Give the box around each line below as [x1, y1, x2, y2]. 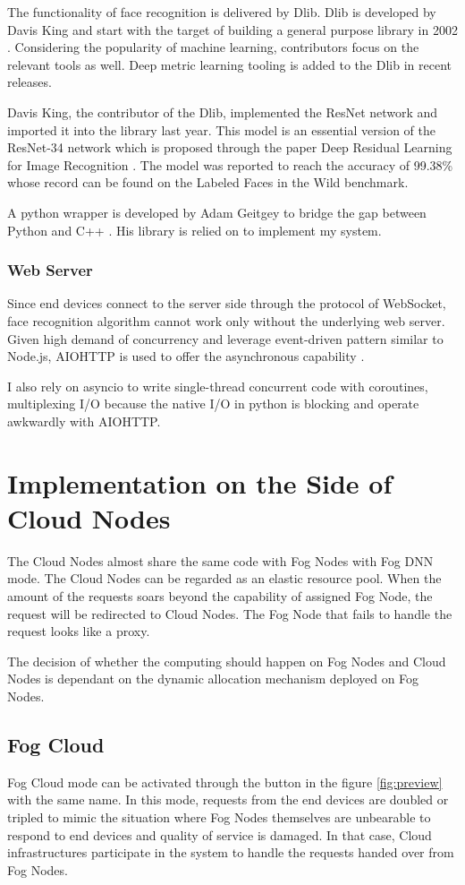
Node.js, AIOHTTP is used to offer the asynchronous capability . [7, 347, 365, 365]
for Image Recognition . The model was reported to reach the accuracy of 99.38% [7, 155, 453, 174]
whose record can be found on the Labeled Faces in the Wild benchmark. [7, 173, 409, 192]
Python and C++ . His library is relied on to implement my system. [7, 220, 382, 239]
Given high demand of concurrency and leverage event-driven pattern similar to [7, 329, 444, 348]
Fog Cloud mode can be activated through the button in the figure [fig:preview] [7, 772, 443, 791]
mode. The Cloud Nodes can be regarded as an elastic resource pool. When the [7, 569, 442, 588]
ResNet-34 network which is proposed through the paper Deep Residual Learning [7, 138, 452, 157]
